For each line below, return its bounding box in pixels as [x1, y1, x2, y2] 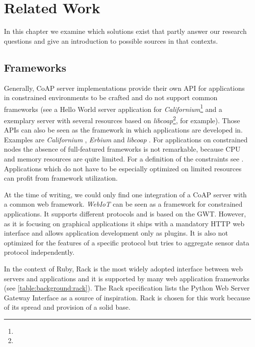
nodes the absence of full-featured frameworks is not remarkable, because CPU [4, 144, 241, 154]
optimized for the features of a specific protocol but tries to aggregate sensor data [4, 237, 250, 247]
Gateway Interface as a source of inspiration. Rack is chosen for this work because [4, 292, 250, 302]
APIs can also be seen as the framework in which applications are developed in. [4, 125, 243, 135]
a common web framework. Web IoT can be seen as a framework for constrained [4, 199, 243, 209]
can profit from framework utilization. [4, 173, 118, 183]
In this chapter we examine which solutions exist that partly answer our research [4, 26, 247, 36]
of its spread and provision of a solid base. [4, 302, 130, 312]
